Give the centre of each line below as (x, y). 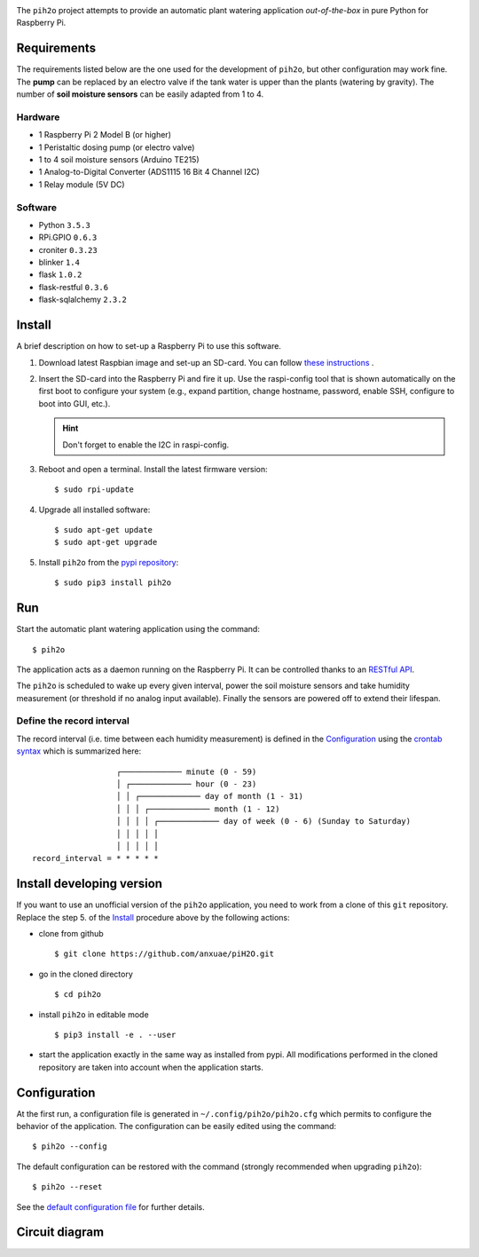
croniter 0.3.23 (68, 249)
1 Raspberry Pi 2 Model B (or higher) (105, 135)
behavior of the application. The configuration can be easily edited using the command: (177, 1127)
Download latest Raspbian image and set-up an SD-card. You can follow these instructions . (206, 362)
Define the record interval (73, 721)
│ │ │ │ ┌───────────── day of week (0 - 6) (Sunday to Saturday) (263, 822)
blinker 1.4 (59, 263)
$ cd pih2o (78, 995)
